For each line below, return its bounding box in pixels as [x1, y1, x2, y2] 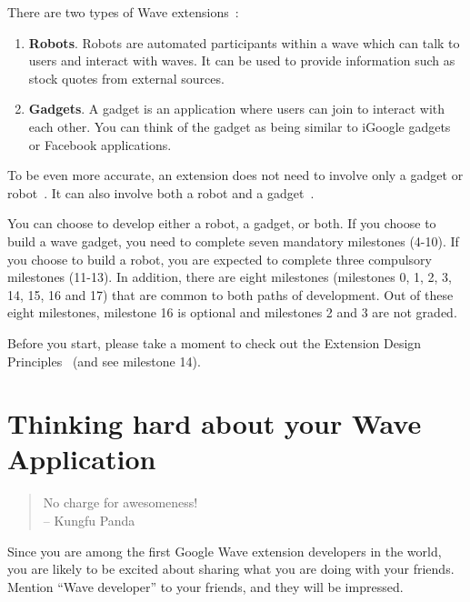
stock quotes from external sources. [28, 68, 225, 87]
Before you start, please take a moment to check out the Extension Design [7, 333, 422, 352]
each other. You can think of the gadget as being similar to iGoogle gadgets [28, 116, 451, 135]
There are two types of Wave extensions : [7, 3, 239, 21]
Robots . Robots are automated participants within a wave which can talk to [28, 33, 460, 52]
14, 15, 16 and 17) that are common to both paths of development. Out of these [7, 285, 454, 304]
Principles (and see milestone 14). [7, 351, 201, 370]
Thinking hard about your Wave [7, 405, 422, 442]
